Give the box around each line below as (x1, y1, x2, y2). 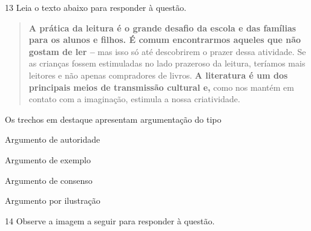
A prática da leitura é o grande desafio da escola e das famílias (28, 21, 296, 34)
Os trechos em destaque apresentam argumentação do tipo (5, 112, 221, 125)
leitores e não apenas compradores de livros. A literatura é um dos (28, 68, 288, 81)
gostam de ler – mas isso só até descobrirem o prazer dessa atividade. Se (28, 45, 306, 57)
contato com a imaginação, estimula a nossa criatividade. (28, 93, 240, 105)
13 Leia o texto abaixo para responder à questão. (5, 1, 186, 13)
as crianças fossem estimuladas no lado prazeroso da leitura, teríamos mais (28, 57, 306, 70)
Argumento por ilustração (5, 194, 100, 207)
